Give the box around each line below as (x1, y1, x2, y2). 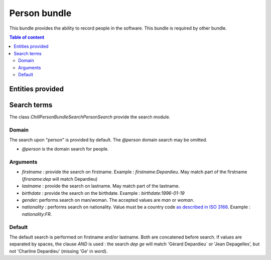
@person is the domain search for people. (22, 146, 109, 152)
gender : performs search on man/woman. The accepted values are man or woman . (22, 197, 194, 203)
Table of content (9, 34, 45, 40)
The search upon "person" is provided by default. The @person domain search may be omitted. (9, 137, 208, 143)
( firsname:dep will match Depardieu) (22, 176, 98, 182)
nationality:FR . (22, 211, 52, 217)
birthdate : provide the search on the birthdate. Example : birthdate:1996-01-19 (22, 190, 185, 196)
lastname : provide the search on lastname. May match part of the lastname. (22, 183, 180, 189)
